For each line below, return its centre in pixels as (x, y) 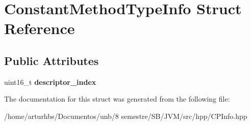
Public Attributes (52, 60)
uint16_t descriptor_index (50, 82)
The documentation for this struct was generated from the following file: (117, 99)
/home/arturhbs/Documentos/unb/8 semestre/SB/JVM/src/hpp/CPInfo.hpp (126, 116)
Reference (40, 28)
